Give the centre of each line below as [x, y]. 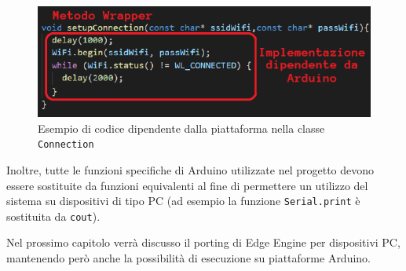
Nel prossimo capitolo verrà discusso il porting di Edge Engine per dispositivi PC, [203, 242]
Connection [66, 145]
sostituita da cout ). [53, 216]
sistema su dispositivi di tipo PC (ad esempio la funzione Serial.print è [183, 201]
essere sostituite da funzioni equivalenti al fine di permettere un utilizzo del [187, 185]
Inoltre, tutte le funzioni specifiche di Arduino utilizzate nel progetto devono [190, 169]
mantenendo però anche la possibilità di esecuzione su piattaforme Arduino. [189, 258]
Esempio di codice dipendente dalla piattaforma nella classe [181, 128]
